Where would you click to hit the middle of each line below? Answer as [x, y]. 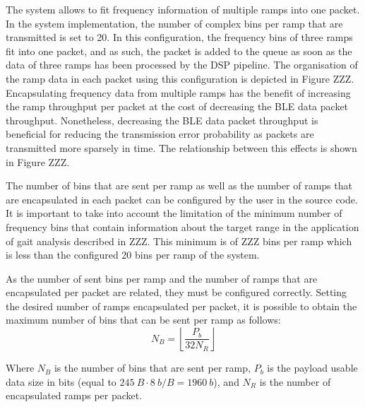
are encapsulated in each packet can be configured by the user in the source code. [182, 199]
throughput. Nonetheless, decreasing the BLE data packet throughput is [162, 120]
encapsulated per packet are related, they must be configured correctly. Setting [176, 292]
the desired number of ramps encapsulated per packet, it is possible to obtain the [181, 306]
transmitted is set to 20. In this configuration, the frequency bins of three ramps [179, 37]
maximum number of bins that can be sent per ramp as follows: [143, 320]
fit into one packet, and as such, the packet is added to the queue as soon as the [179, 51]
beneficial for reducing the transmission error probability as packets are [160, 134]
